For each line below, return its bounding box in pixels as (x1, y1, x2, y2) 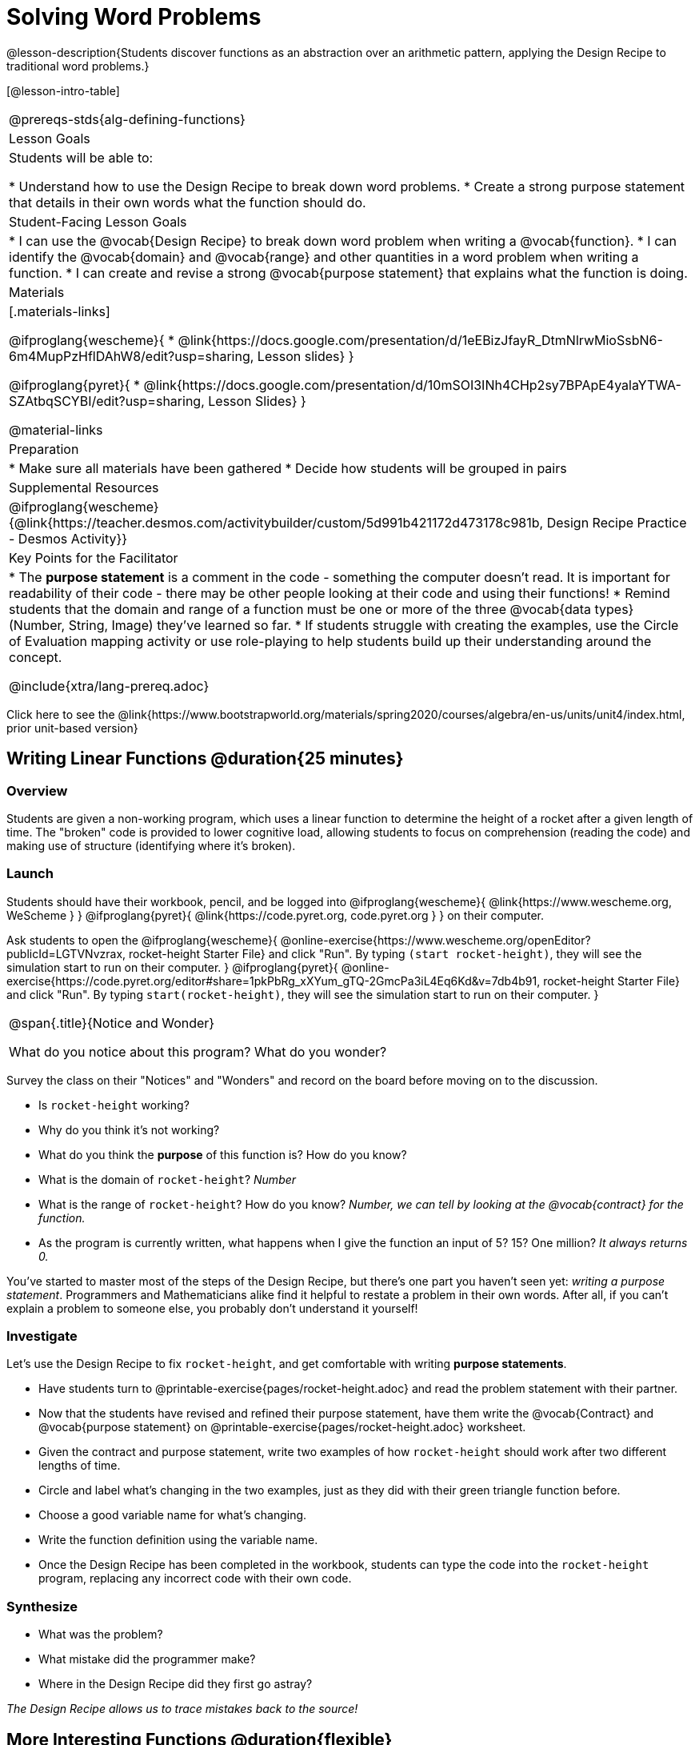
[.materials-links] (9, 303, 110, 319)
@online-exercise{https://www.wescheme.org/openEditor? (280, 933, 591, 947)
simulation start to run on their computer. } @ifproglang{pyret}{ (6, 960, 338, 974)
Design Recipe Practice (546, 514, 687, 531)
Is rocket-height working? (38, 1097, 190, 1112)
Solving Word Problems (6, 3, 262, 30)
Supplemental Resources (9, 479, 159, 495)
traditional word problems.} (6, 58, 150, 73)
